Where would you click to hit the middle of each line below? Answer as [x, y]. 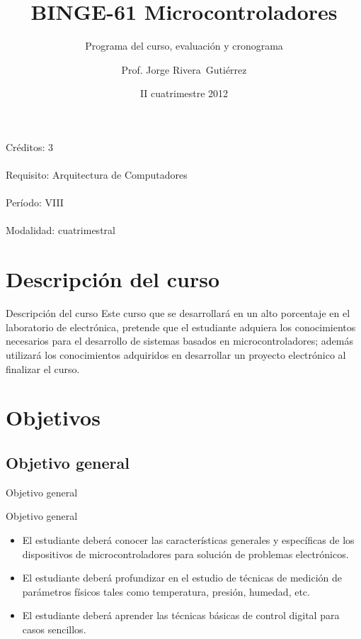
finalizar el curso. [43, 368]
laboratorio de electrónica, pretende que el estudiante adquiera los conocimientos [181, 327]
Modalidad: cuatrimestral [61, 230]
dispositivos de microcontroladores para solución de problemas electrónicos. [185, 554]
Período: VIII [35, 202]
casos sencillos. [54, 629]
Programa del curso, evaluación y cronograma [184, 46]
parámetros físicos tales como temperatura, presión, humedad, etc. [166, 591]
